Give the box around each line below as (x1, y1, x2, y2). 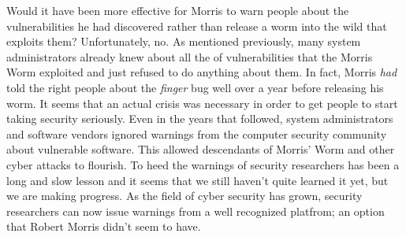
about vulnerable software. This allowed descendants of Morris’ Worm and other (6, 141, 395, 157)
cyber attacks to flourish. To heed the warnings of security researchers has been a (6, 156, 400, 172)
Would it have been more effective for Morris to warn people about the (6, 2, 349, 18)
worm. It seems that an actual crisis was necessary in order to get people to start (6, 94, 398, 111)
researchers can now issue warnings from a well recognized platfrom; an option (6, 202, 385, 219)
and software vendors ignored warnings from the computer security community (6, 125, 387, 142)
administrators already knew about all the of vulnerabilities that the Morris (6, 48, 373, 65)
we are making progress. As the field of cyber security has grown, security (6, 187, 363, 204)
